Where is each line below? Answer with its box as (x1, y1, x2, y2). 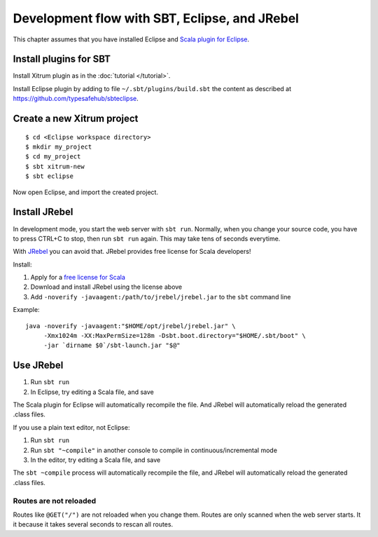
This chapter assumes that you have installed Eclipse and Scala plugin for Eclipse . (13, 35, 250, 43)
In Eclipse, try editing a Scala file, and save (30, 388, 154, 396)
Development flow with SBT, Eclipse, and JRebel (13, 11, 299, 26)
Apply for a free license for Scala (30, 273, 126, 282)
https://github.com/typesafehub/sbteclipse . (13, 95, 139, 103)
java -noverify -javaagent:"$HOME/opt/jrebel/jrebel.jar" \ (25, 322, 236, 329)
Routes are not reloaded (13, 496, 97, 505)
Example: (13, 306, 40, 314)
